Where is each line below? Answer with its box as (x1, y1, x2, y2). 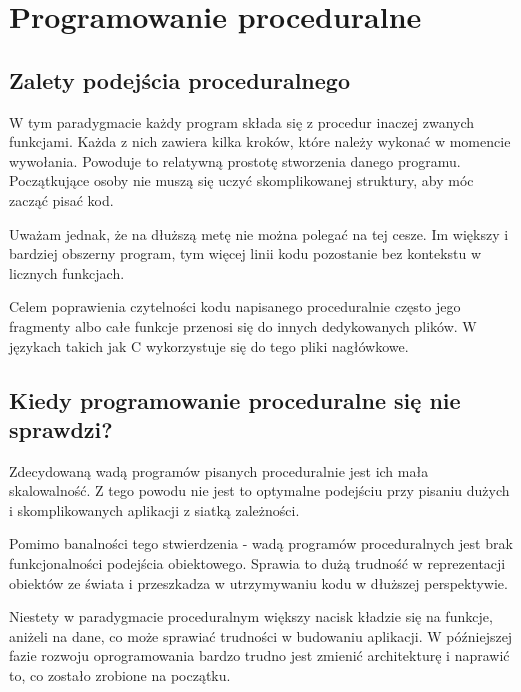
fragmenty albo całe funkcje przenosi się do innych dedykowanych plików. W (9, 315, 477, 336)
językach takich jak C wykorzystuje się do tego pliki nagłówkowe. (9, 335, 409, 356)
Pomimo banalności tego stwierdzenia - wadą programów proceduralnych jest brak (9, 533, 513, 554)
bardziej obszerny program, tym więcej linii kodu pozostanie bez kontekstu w (9, 243, 482, 264)
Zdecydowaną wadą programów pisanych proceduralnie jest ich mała (9, 460, 429, 481)
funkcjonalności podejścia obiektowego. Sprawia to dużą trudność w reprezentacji (9, 553, 506, 574)
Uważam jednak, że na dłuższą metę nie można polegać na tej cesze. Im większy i (9, 223, 509, 244)
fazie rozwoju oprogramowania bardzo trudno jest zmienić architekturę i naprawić (9, 645, 510, 666)
